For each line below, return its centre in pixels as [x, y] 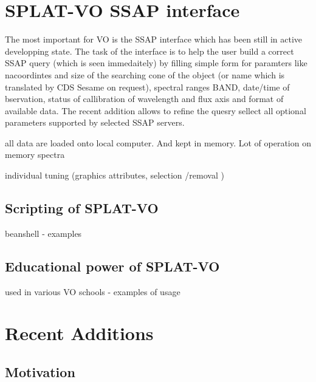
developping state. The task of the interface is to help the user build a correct [149, 51]
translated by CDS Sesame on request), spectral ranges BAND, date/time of [147, 87]
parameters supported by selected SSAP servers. [95, 122]
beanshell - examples [43, 233]
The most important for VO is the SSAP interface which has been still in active [154, 39]
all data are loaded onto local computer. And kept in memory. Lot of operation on [158, 142]
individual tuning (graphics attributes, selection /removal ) [115, 175]
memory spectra [35, 155]
